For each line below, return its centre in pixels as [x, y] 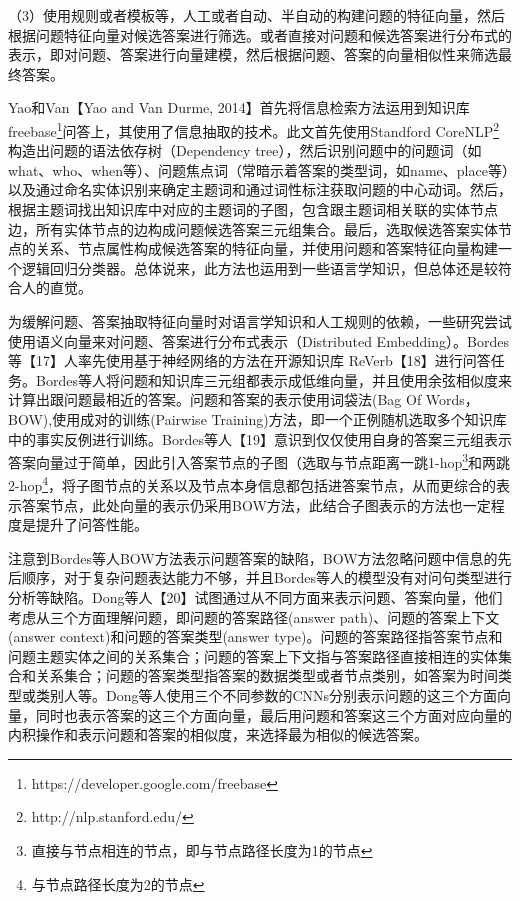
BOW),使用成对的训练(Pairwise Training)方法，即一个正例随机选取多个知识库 [257, 418]
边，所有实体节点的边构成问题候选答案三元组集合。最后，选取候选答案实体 [253, 228]
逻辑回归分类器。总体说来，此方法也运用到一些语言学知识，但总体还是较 [259, 267]
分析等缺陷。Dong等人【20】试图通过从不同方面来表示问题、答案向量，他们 [255, 597]
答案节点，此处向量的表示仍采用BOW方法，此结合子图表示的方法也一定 [256, 504]
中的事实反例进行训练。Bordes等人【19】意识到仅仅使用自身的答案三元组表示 [260, 438]
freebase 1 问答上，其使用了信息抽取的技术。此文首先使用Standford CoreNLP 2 [254, 129]
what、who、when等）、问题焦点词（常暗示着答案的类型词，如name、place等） [258, 169]
